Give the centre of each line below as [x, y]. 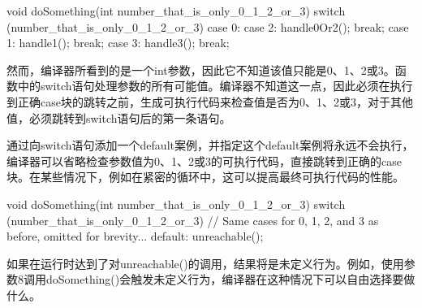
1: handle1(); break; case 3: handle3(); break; [118, 43]
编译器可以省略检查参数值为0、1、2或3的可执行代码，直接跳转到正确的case [204, 161]
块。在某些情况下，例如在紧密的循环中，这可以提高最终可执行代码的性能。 [205, 177]
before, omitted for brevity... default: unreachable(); [135, 236]
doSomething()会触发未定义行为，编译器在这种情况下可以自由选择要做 [230, 279]
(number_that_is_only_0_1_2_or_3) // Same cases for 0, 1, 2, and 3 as [193, 220]
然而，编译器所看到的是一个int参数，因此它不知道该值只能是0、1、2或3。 [201, 69]
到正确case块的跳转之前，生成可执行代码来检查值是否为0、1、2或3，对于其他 [210, 101]
